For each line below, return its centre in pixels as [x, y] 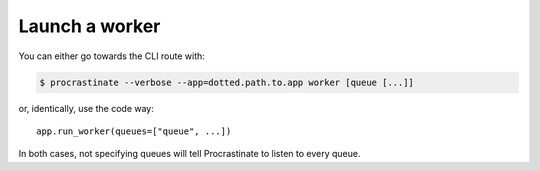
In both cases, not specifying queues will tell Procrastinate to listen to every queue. [189, 154]
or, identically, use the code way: [86, 108]
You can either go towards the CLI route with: [111, 56]
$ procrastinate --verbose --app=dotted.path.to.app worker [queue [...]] [227, 82]
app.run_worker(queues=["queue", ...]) [134, 131]
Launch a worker [89, 26]
